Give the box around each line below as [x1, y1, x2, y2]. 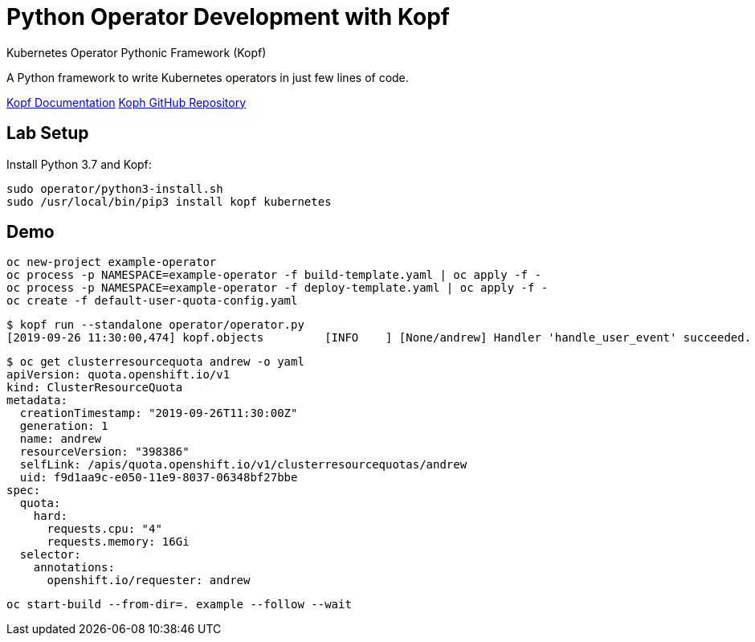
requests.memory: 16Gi [47, 535, 190, 549]
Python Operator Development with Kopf [6, 3, 450, 31]
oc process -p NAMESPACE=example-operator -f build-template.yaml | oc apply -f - [6, 268, 541, 282]
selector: [19, 548, 81, 562]
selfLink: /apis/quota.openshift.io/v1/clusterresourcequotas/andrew [19, 458, 467, 472]
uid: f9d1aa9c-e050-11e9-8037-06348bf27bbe [19, 471, 298, 485]
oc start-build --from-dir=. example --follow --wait [6, 598, 352, 611]
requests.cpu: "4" [47, 522, 162, 536]
